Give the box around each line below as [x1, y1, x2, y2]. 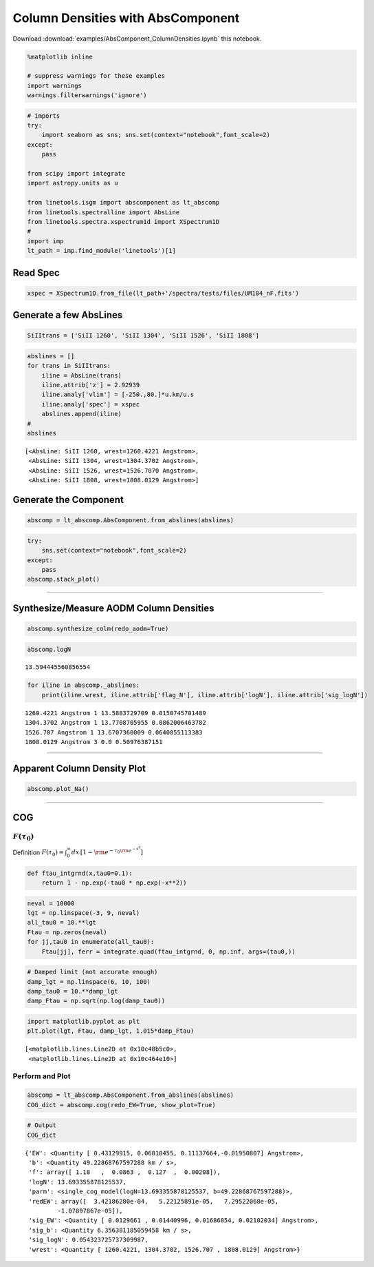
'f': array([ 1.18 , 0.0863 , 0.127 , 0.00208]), [28, 1168, 221, 1176]
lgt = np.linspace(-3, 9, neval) [27, 909, 140, 917]
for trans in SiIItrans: [27, 362, 111, 370]
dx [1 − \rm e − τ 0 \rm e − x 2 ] [71, 845, 144, 856]
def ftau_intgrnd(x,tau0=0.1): [27, 869, 133, 877]
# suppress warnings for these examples [27, 72, 165, 80]
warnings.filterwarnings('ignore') [27, 92, 147, 99]
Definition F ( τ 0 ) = [12, 848, 65, 858]
